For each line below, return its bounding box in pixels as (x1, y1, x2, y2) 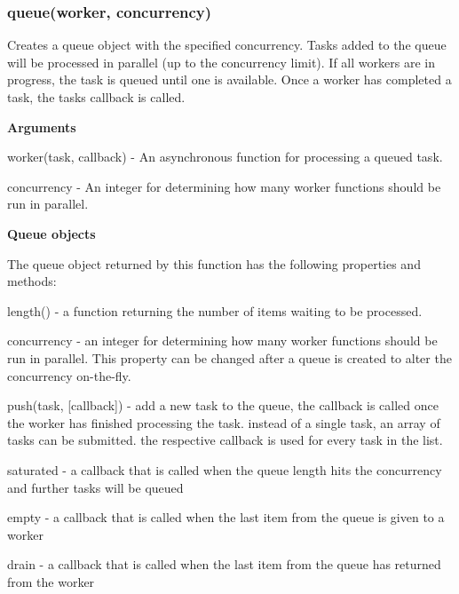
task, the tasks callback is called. (7, 88, 186, 106)
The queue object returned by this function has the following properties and (7, 254, 421, 273)
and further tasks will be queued (7, 478, 184, 496)
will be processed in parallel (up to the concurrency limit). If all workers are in (7, 52, 435, 71)
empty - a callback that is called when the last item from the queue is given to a (7, 508, 445, 527)
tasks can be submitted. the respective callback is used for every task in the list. (7, 431, 443, 449)
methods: (7, 272, 57, 290)
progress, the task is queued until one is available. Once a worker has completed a (7, 70, 452, 89)
